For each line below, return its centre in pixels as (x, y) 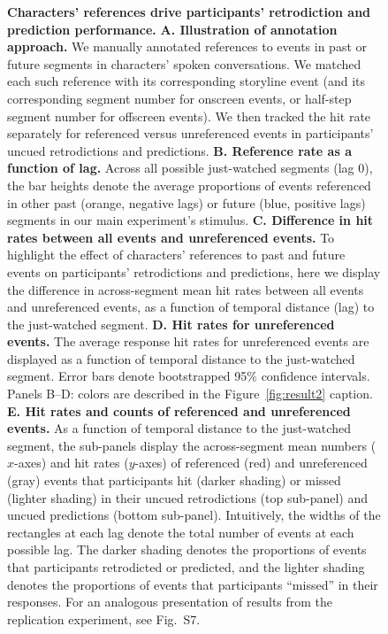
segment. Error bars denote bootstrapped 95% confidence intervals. (189, 376)
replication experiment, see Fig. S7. (104, 619)
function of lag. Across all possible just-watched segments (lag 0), (190, 168)
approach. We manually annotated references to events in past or (187, 46)
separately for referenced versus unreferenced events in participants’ (190, 133)
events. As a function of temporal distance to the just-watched (179, 428)
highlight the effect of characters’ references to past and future (176, 255)
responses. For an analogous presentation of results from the (170, 602)
